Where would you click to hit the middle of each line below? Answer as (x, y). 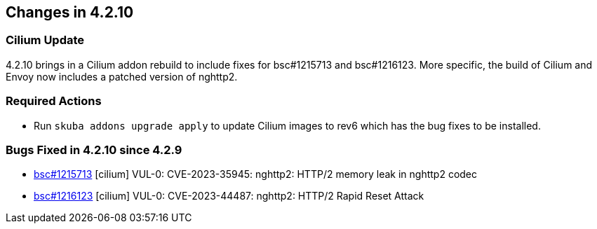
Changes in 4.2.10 (70, 12)
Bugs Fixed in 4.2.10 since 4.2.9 (94, 150)
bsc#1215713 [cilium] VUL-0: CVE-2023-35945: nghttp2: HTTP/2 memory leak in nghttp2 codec (256, 174)
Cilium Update (45, 40)
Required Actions (54, 101)
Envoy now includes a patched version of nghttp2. (122, 76)
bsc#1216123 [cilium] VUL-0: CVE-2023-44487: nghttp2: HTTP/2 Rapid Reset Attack (229, 196)
